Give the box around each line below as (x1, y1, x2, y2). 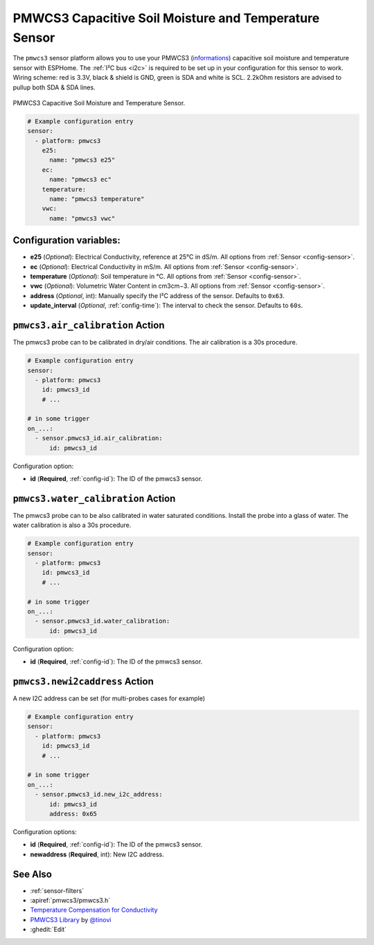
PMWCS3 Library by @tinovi (30, 915, 112, 924)
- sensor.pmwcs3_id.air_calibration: (35, 434, 163, 442)
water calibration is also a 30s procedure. (12, 521, 132, 530)
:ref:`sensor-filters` (30, 886, 84, 894)
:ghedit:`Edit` (30, 926, 67, 934)
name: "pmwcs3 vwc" (49, 214, 116, 222)
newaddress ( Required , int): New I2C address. (30, 850, 164, 858)
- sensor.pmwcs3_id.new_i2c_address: (35, 790, 163, 799)
